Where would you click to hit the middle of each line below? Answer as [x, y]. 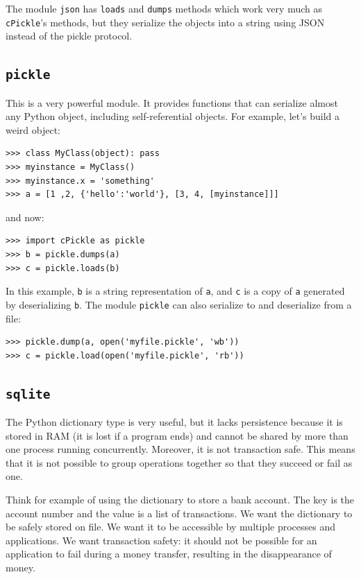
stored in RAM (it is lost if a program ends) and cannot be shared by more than [177, 435]
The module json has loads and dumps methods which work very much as [164, 8]
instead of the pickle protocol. [69, 36]
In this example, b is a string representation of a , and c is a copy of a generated [175, 291]
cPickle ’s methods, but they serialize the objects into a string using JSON [165, 22]
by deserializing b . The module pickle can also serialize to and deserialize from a [179, 304]
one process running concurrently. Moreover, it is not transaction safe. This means [180, 449]
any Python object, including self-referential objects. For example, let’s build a [173, 116]
